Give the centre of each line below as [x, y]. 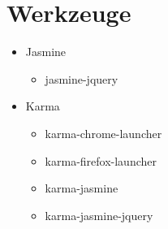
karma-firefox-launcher [101, 160]
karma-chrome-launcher [103, 133]
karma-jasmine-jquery [99, 215]
